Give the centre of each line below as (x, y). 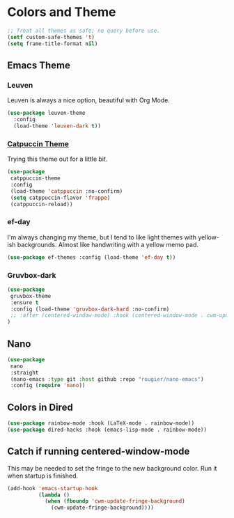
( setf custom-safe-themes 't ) (51, 37)
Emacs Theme (39, 65)
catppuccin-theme (35, 178)
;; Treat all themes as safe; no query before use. (84, 31)
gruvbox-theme (31, 296)
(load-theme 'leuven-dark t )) (57, 126)
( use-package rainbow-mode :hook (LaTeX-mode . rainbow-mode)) (101, 423)
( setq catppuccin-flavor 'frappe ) (60, 198)
